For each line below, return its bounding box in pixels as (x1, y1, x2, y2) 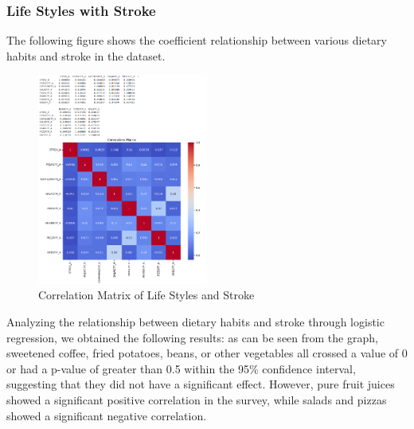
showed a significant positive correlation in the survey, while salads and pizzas (6, 391, 387, 408)
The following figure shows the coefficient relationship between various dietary (6, 32, 388, 49)
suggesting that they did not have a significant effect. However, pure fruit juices (6, 376, 395, 392)
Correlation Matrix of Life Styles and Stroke (38, 287, 255, 303)
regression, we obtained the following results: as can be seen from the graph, (6, 329, 378, 345)
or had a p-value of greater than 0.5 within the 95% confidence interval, (6, 360, 356, 376)
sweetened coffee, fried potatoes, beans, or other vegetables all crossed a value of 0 (6, 345, 408, 361)
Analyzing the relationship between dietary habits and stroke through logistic (6, 314, 385, 330)
